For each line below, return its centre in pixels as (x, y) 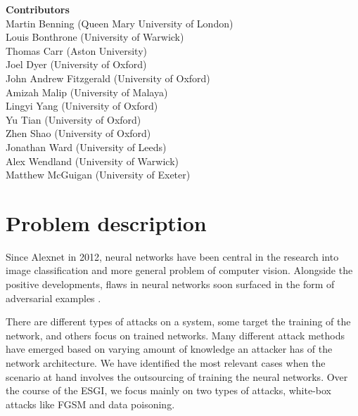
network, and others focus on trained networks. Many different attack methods (175, 335)
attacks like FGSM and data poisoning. (90, 404)
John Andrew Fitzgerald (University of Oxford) (108, 78)
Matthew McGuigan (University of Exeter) (98, 175)
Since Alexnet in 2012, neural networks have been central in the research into (172, 256)
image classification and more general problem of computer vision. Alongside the (179, 270)
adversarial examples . (53, 298)
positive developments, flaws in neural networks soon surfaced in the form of (170, 284)
